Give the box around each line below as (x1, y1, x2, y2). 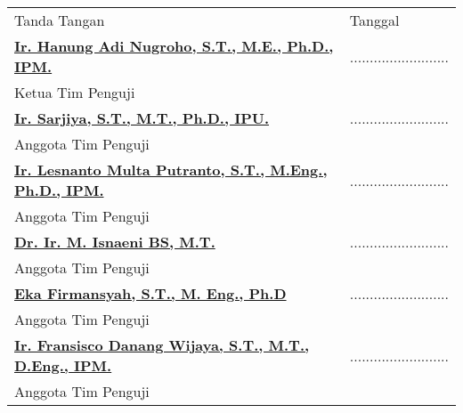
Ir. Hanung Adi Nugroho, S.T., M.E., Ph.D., (14, 36, 334, 56)
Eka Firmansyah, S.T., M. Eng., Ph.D (14, 283, 287, 304)
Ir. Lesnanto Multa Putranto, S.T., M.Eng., (14, 159, 328, 180)
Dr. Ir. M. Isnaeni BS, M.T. (14, 231, 215, 252)
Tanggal (349, 10, 400, 30)
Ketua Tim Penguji (14, 82, 135, 102)
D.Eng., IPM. (14, 355, 112, 376)
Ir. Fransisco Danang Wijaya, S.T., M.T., (14, 335, 310, 355)
